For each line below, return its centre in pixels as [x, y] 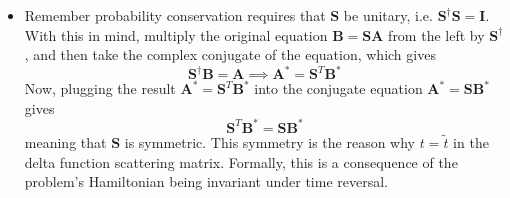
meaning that [65, 141]
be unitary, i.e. [388, 15]
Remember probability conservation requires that [175, 15]
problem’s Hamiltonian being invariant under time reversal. [206, 181]
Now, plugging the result [100, 88]
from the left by [436, 34]
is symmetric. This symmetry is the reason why [270, 141]
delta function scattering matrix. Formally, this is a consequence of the [241, 161]
